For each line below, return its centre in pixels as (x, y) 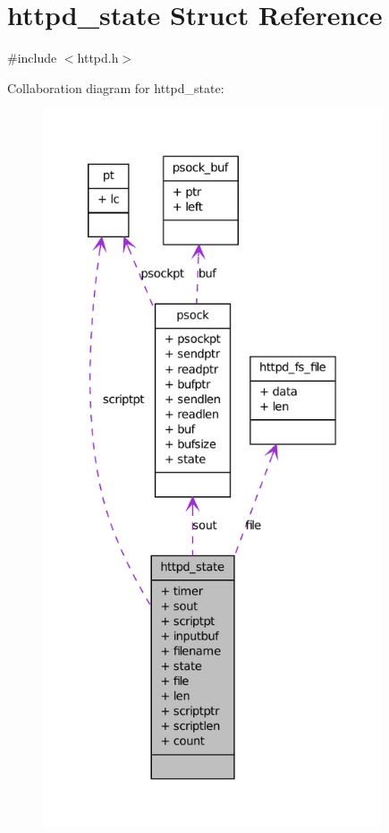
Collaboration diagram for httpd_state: (116, 87)
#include (32, 58)
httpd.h (98, 58)
